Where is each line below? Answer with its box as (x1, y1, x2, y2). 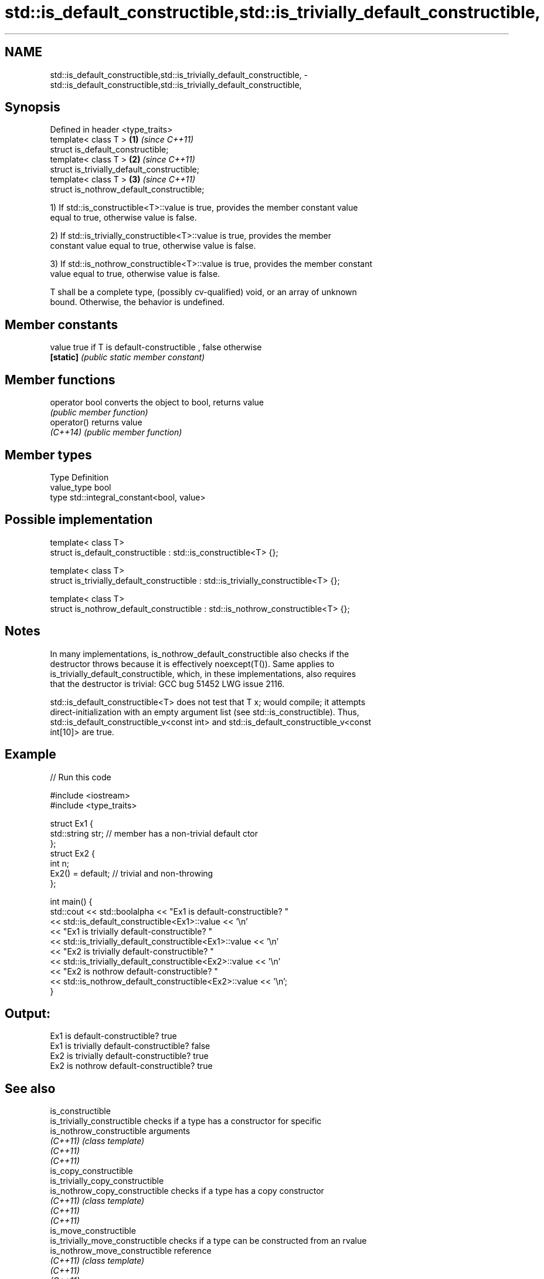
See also (5, 1081, 56, 1096)
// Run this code (50, 772, 111, 782)
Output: (5, 1006, 50, 1021)
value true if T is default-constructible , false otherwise (50, 342, 262, 353)
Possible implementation (5, 512, 153, 527)
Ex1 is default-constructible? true (50, 1031, 177, 1041)
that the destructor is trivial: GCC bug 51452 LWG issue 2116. (50, 678, 285, 689)
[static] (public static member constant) (50, 352, 205, 363)
